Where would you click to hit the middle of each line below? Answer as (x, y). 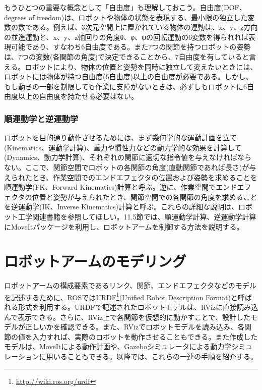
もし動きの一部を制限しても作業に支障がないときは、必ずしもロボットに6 (125, 86)
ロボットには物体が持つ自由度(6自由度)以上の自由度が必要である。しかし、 (128, 76)
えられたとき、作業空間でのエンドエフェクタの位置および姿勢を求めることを (131, 177)
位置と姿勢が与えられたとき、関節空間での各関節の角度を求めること (145, 197)
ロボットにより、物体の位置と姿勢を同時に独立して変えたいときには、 (141, 66)
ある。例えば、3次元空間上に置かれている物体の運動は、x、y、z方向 (145, 27)
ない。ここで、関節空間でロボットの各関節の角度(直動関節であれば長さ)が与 (130, 167)
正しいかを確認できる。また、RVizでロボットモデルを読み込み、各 (135, 327)
